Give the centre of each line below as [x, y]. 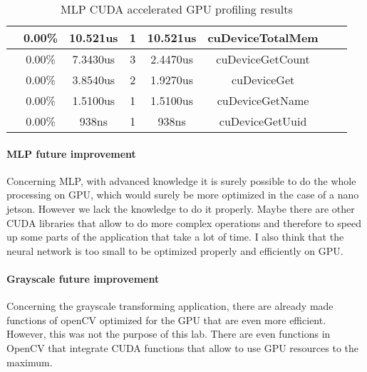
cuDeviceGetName [263, 100]
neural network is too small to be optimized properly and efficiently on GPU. [175, 250]
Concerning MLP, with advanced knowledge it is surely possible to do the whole [181, 180]
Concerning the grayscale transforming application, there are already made [170, 306]
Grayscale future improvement [83, 278]
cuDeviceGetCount [263, 59]
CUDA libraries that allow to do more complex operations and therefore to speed [184, 222]
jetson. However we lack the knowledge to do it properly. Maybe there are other [181, 208]
